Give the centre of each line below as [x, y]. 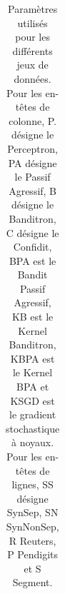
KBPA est [32, 358]
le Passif [32, 177]
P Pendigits [33, 554]
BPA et [33, 387]
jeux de [32, 65]
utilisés [32, 22]
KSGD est [32, 400]
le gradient [33, 414]
